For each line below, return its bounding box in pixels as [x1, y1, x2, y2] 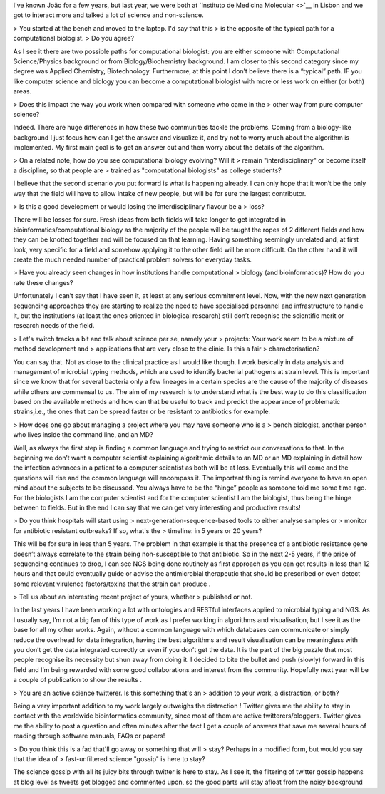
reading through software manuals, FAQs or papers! [13, 731, 165, 741]
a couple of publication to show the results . [13, 676, 143, 684]
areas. [13, 87, 32, 96]
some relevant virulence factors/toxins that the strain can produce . [13, 579, 211, 588]
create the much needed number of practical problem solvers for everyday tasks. [13, 255, 252, 264]
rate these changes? [13, 278, 73, 287]
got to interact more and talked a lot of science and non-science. [13, 11, 204, 19]
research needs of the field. [13, 321, 95, 330]
